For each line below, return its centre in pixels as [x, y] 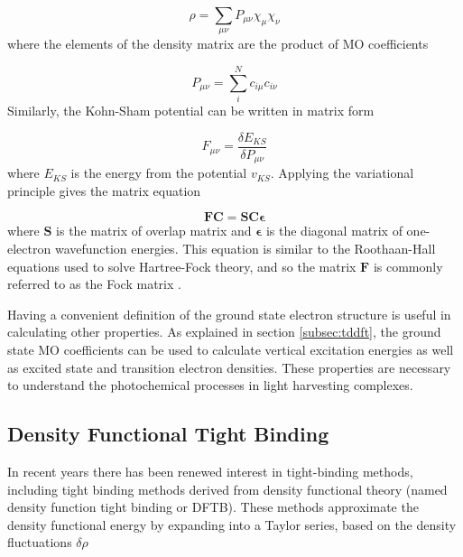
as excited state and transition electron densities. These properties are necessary [229, 367]
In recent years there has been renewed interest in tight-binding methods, [210, 471]
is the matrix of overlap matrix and [154, 231]
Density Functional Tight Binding [168, 434]
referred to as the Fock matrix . [94, 284]
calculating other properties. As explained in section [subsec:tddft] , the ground [224, 332]
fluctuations [40, 542]
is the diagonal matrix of [334, 231]
